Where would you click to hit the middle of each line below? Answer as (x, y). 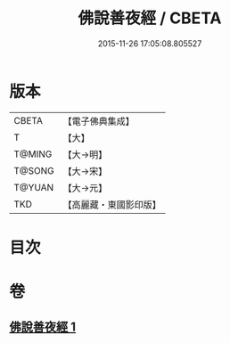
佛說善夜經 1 (43, 327)
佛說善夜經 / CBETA (150, 18)
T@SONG (34, 170)
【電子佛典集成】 (99, 121)
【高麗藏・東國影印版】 (112, 204)
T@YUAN (34, 187)
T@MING (33, 154)
